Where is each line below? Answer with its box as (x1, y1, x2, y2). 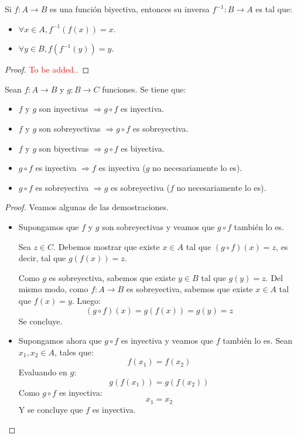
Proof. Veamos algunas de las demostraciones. (5, 201, 169, 213)
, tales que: (54, 345, 94, 358)
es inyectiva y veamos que (121, 334, 214, 347)
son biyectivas (39, 142, 89, 154)
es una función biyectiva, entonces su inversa (49, 3, 210, 15)
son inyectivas (39, 102, 88, 115)
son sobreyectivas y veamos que (102, 220, 215, 232)
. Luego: (71, 294, 101, 306)
